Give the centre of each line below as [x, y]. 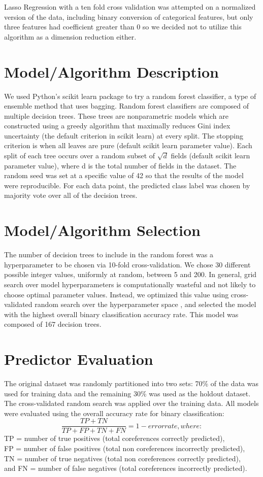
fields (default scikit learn [210, 156]
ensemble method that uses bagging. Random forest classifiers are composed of [126, 106]
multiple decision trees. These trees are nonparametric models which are [116, 115]
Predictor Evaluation [79, 359]
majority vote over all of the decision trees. [71, 195]
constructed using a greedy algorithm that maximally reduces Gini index [117, 126]
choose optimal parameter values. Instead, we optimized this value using [117, 294]
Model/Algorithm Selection [102, 230]
